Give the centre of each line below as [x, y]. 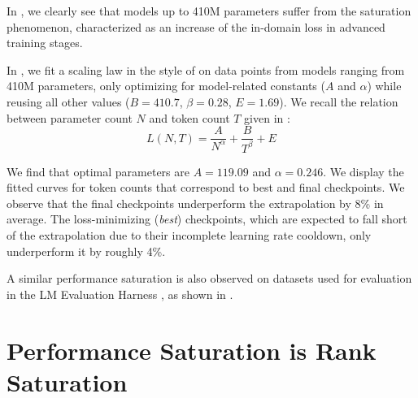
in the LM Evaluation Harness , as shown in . [120, 294]
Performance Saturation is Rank [192, 350]
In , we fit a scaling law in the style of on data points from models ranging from [206, 69]
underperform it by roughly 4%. [86, 251]
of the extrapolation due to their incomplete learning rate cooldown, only [189, 234]
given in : [267, 117]
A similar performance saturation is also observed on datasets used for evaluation [209, 278]
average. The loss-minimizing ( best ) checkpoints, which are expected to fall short [207, 219]
